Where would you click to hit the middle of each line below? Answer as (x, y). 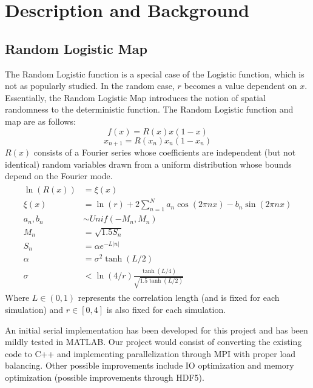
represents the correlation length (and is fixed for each (179, 298)
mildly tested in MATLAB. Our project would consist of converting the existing (153, 342)
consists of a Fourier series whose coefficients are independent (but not (165, 152)
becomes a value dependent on (241, 86)
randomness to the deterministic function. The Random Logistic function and (149, 109)
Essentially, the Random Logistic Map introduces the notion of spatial (135, 97)
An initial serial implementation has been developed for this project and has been (156, 330)
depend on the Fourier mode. (59, 176)
